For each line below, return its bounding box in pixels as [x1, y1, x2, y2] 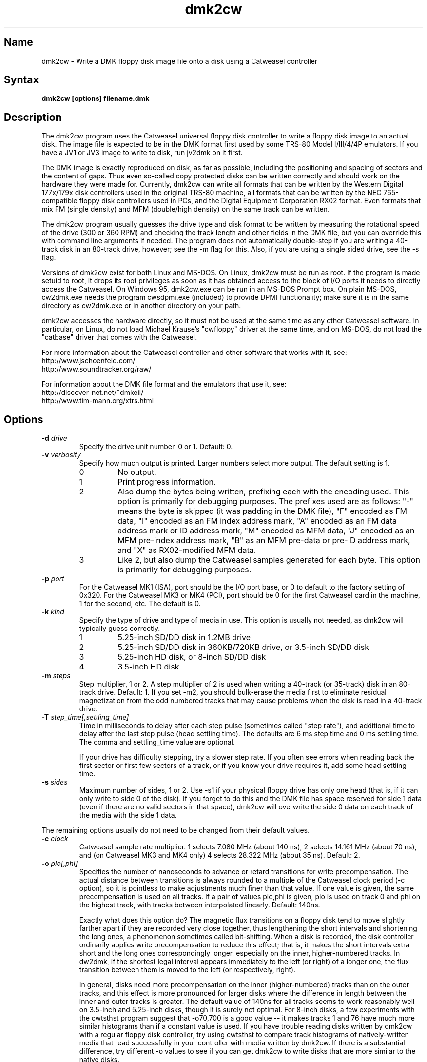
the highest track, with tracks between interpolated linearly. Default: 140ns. [79, 901, 320, 909]
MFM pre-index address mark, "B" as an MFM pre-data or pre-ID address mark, [117, 535, 410, 546]
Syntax [4, 74, 39, 86]
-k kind [41, 608, 64, 616]
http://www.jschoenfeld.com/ [41, 356, 136, 365]
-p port [41, 574, 64, 583]
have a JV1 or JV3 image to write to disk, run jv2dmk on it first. [41, 148, 243, 157]
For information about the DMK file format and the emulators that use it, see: [41, 380, 287, 389]
